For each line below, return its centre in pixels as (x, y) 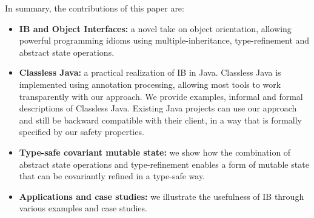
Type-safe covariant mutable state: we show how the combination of (155, 152)
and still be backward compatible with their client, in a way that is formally (160, 120)
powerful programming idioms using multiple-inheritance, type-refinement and (164, 40)
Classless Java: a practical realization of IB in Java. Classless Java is (150, 72)
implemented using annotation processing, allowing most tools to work (150, 84)
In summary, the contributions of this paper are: (95, 8)
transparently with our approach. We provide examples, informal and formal (161, 96)
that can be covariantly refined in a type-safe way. (112, 176)
